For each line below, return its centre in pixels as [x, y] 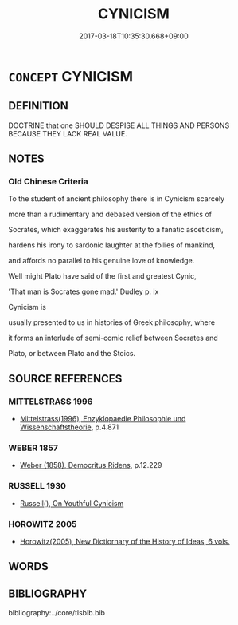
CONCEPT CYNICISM [71, 76]
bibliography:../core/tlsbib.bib [57, 613]
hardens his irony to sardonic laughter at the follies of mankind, [112, 245]
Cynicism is [27, 307]
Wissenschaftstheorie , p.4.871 [69, 427]
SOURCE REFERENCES [65, 379]
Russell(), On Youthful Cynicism [72, 503]
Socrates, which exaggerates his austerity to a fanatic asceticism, [116, 230]
